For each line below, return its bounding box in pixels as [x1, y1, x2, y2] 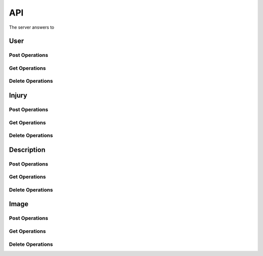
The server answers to [9, 24, 55, 30]
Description [9, 146, 46, 154]
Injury [9, 91, 28, 100]
